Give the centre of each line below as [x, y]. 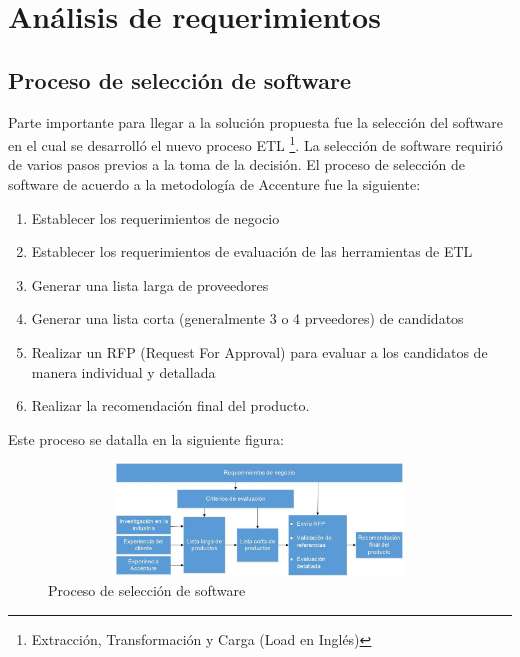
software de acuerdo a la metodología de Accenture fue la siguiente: [214, 184]
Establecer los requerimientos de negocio [155, 217]
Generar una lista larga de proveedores [150, 284]
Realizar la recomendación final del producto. [170, 405]
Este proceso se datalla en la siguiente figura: [146, 438]
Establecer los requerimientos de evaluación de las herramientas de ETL [252, 251]
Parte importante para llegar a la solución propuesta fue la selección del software [255, 121]
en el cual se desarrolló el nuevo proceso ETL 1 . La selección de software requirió [255, 143]
